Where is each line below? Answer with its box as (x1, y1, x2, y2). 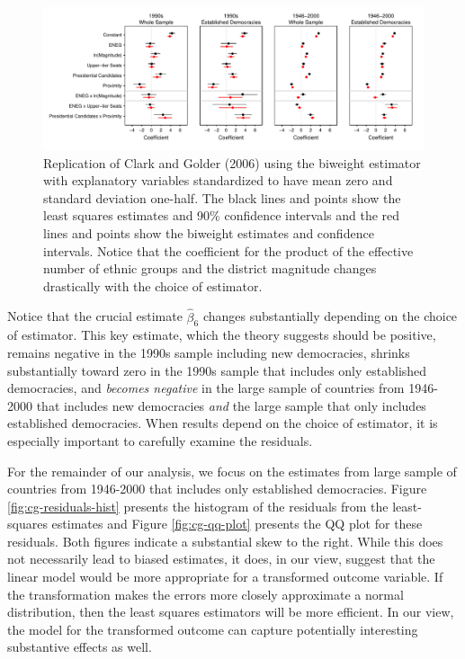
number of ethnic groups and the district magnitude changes (43, 259, 377, 278)
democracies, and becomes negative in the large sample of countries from (7, 378, 405, 397)
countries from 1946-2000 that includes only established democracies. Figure (7, 479, 427, 498)
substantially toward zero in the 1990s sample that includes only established (7, 361, 427, 379)
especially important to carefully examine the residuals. (7, 431, 313, 450)
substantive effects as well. (7, 637, 152, 656)
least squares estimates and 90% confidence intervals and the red (43, 206, 400, 225)
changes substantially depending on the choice (202, 307, 458, 325)
